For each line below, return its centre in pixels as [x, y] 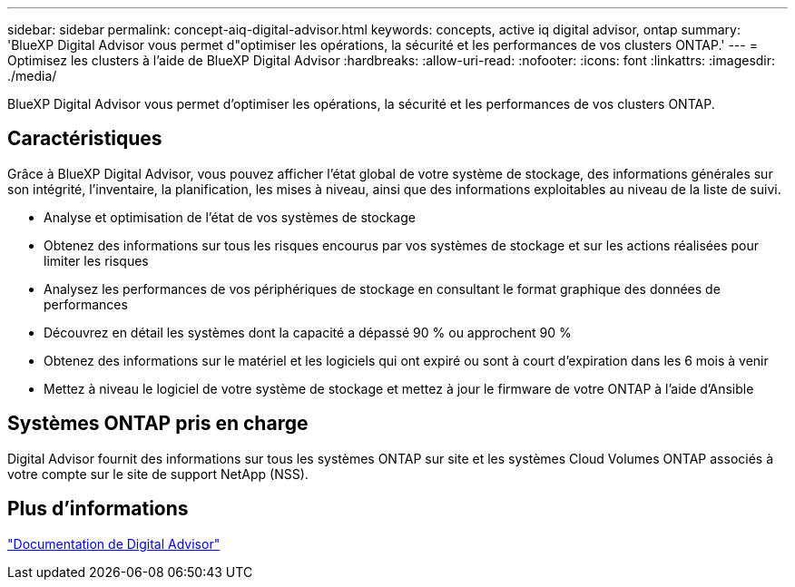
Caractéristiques [85, 139]
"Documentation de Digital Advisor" [114, 543]
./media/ [32, 76]
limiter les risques [96, 260]
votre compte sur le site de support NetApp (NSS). [158, 474]
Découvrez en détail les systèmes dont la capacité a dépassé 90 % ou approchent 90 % [308, 332]
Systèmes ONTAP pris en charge [158, 424]
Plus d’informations [98, 509]
